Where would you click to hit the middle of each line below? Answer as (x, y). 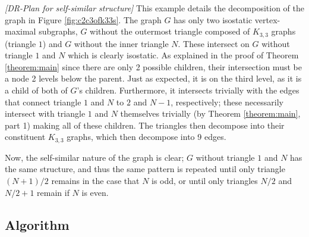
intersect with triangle (45, 113)
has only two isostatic (213, 19)
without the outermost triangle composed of (170, 31)
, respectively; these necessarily (227, 102)
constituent (25, 137)
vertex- (267, 19)
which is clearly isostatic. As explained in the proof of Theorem (183, 55)
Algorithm (37, 224)
